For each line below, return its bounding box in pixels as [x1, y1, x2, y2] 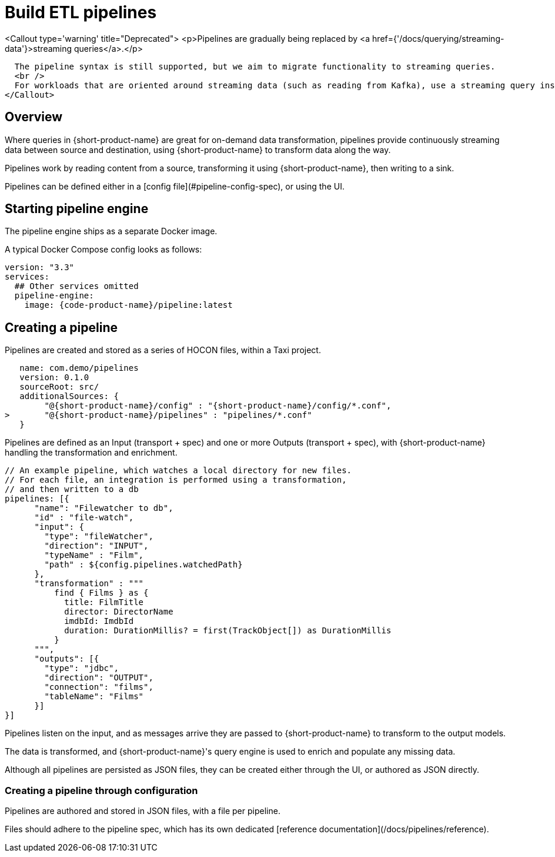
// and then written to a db [5, 484, 139, 494]
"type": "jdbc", [44, 663, 119, 673]
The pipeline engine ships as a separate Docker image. [5, 226, 218, 237]
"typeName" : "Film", [44, 550, 144, 560]
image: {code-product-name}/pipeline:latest [24, 300, 233, 310]
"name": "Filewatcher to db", [34, 503, 173, 513]
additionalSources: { [19, 391, 119, 401]
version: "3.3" [5, 263, 75, 273]
